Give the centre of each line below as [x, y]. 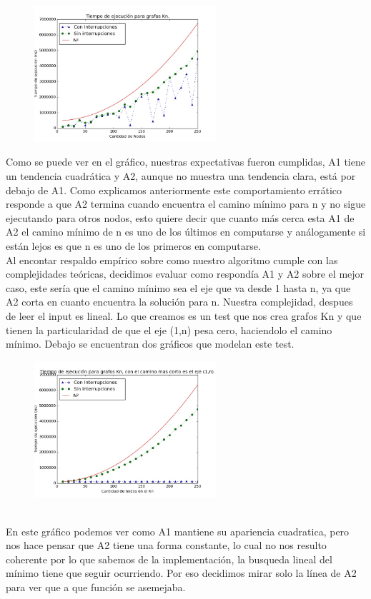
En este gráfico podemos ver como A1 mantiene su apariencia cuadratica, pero [178, 531]
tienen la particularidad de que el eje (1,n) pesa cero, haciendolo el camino [169, 329]
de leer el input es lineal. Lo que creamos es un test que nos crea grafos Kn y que [184, 315]
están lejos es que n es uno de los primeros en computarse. [133, 245]
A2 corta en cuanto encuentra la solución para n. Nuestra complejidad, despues [179, 302]
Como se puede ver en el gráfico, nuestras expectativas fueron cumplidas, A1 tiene [185, 162]
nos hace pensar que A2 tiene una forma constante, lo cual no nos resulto [166, 545]
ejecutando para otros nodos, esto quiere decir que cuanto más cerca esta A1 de [180, 217]
